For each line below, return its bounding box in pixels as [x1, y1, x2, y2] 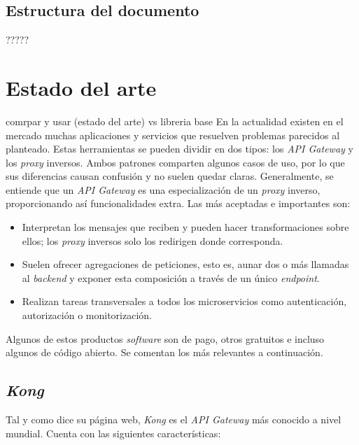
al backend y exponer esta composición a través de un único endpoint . [22, 270, 320, 285]
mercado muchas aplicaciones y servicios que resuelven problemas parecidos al [6, 127, 340, 142]
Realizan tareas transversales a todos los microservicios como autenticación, [22, 294, 347, 309]
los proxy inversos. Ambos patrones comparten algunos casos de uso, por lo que [6, 155, 345, 169]
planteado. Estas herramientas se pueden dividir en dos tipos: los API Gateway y [6, 141, 353, 156]
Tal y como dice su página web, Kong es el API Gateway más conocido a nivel [6, 412, 342, 427]
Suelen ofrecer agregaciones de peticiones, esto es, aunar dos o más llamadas [22, 257, 349, 271]
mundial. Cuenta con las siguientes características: [6, 425, 221, 440]
